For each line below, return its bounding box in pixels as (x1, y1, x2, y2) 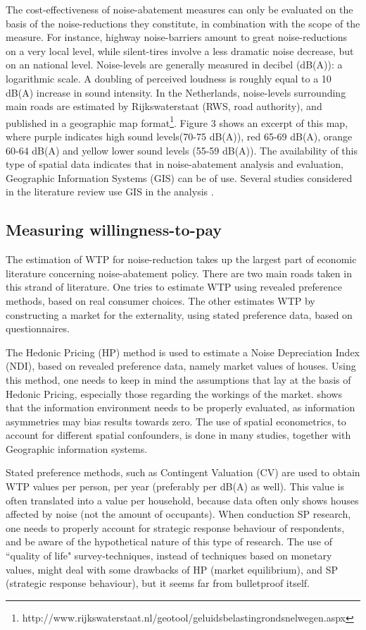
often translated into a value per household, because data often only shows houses (6, 492, 359, 507)
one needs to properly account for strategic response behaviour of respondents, (6, 520, 345, 535)
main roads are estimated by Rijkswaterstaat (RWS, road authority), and (6, 99, 322, 114)
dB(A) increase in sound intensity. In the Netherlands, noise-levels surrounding (6, 85, 346, 99)
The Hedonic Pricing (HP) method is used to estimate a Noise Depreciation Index (6, 344, 360, 359)
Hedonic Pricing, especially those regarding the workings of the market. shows (6, 386, 342, 401)
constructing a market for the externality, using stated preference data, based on (6, 307, 353, 322)
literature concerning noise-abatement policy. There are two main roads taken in (6, 265, 352, 280)
